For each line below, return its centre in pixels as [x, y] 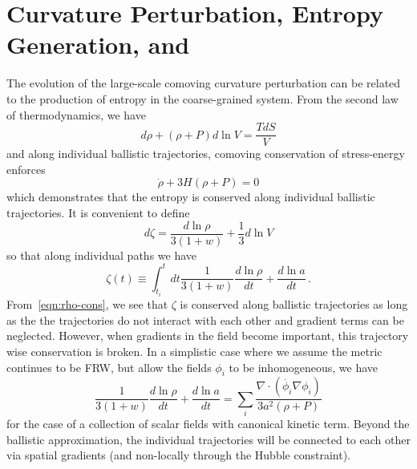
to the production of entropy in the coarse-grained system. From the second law [202, 98]
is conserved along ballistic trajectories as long [294, 304]
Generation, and [98, 44]
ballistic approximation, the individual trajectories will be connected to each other [208, 439]
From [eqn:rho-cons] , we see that [87, 304]
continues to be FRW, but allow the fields [109, 367]
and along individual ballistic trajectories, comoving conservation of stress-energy [206, 154]
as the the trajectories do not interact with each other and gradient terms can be [205, 319]
